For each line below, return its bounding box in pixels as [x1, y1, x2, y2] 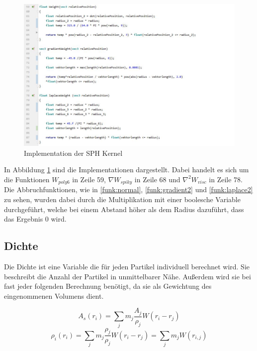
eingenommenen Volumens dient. [4, 290, 104, 301]
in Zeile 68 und [134, 174, 180, 184]
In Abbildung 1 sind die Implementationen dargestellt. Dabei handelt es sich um [4, 164, 249, 175]
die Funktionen [4, 174, 50, 184]
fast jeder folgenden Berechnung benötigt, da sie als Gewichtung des [4, 281, 212, 291]
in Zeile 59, [72, 174, 106, 184]
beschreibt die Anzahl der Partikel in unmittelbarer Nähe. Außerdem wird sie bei [4, 271, 251, 281]
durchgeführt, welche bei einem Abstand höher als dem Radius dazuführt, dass [4, 204, 244, 214]
